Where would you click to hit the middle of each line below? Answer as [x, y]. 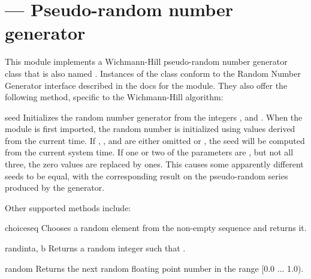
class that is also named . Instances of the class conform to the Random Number [153, 73]
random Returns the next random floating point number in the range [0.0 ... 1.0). [154, 268]
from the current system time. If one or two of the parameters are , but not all [149, 152]
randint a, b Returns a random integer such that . [95, 248]
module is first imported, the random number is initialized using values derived [150, 129]
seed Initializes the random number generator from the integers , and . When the [154, 117]
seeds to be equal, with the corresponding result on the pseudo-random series [147, 175]
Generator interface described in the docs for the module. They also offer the [146, 85]
